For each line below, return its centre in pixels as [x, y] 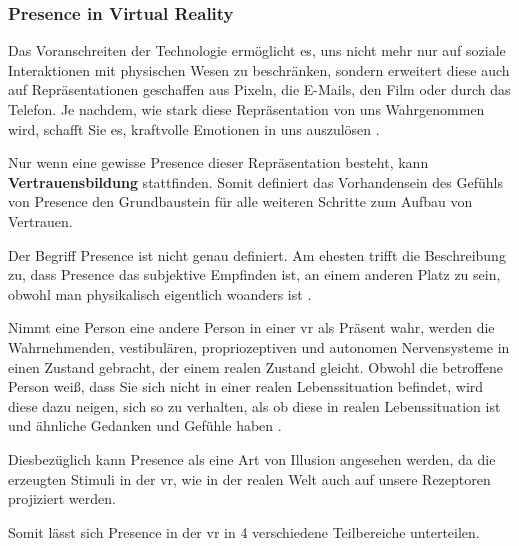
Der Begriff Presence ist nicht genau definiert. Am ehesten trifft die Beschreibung [257, 254]
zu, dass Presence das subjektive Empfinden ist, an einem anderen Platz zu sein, [254, 274]
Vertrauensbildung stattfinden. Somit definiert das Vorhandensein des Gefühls [255, 181]
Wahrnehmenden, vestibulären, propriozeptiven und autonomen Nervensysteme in [259, 346]
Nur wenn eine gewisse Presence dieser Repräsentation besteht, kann [218, 162]
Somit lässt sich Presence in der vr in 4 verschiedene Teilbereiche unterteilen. [244, 531]
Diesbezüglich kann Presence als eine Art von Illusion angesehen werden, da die [252, 458]
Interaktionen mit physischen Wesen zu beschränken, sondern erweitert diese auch [259, 69]
